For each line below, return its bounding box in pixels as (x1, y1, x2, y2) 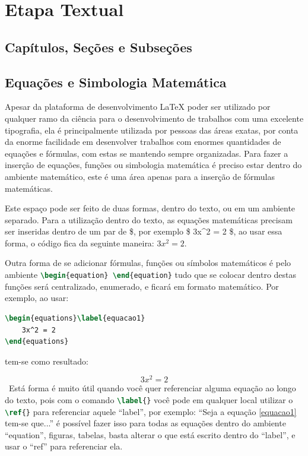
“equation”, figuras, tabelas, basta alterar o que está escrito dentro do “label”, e (5, 428, 296, 441)
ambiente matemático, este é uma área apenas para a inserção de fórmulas (5, 170, 275, 182)
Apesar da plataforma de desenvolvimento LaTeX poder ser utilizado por (5, 100, 271, 113)
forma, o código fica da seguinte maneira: (5, 236, 154, 249)
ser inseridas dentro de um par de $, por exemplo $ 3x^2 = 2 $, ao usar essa (5, 225, 282, 237)
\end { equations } (5, 337, 69, 346)
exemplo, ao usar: (5, 292, 69, 304)
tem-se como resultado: (5, 354, 88, 367)
